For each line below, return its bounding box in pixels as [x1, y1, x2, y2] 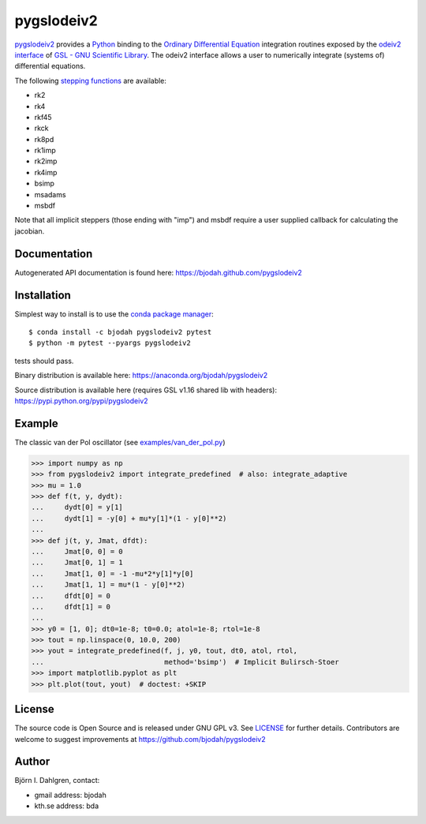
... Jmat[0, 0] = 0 [31, 547, 124, 556]
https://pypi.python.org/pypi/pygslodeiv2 [14, 395, 149, 406]
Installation [14, 288, 71, 302]
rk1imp [34, 146, 57, 155]
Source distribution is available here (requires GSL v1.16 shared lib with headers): [14, 385, 278, 395]
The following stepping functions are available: [14, 76, 167, 85]
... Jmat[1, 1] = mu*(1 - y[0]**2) [31, 580, 185, 590]
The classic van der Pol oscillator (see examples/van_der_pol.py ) [14, 437, 226, 447]
